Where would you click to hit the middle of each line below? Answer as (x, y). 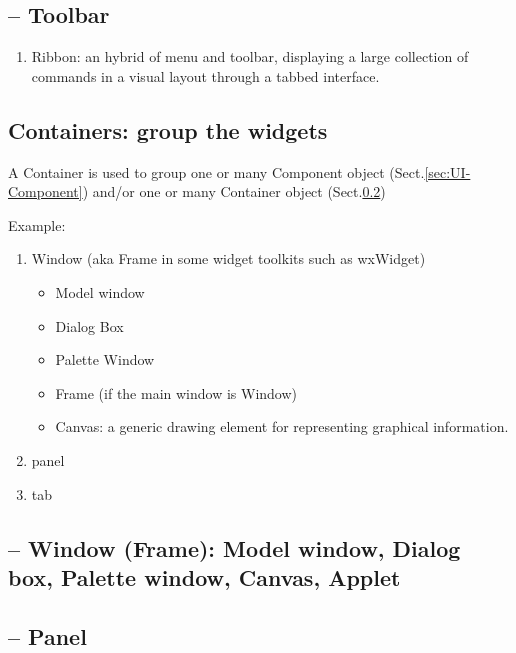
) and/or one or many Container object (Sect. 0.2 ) (234, 191)
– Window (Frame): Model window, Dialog (234, 547)
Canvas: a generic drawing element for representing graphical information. (282, 426)
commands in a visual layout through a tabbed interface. (205, 75)
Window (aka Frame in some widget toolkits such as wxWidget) (228, 258)
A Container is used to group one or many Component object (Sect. (216, 171)
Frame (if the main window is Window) (176, 392)
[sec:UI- (447, 171)
